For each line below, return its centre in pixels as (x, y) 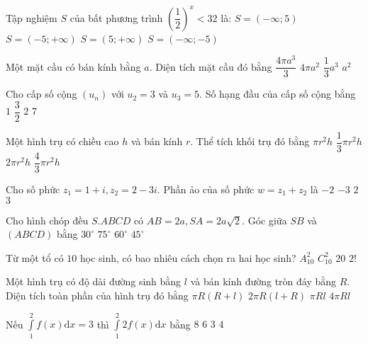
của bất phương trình (116, 17)
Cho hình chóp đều (47, 220)
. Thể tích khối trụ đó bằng (250, 141)
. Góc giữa (264, 220)
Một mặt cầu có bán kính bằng (73, 66)
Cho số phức (33, 189)
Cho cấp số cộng (41, 94)
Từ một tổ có (35, 257)
